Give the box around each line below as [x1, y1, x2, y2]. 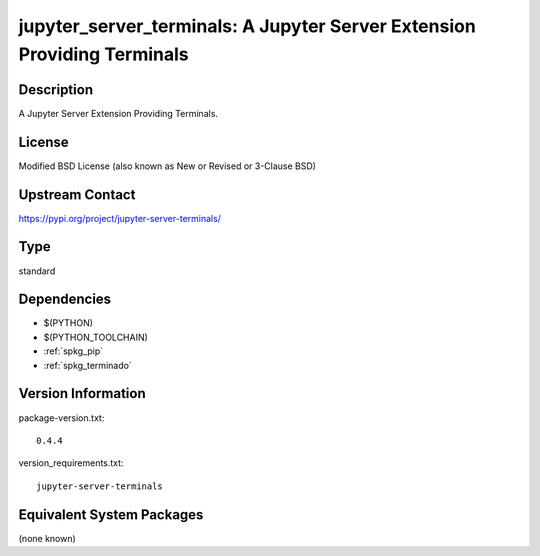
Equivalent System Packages [18, 506, 204, 523]
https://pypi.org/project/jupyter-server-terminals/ [18, 212, 222, 224]
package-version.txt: [18, 411, 105, 424]
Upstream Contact [18, 186, 136, 203]
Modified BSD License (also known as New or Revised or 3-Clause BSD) [18, 160, 317, 172]
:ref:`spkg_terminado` [43, 359, 132, 371]
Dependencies [18, 291, 112, 308]
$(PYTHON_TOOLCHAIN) [43, 331, 149, 343]
